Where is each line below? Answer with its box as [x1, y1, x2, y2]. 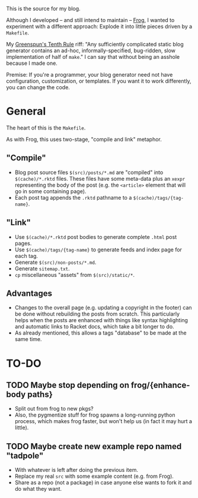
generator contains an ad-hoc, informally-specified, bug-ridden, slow [6, 47, 176, 54]
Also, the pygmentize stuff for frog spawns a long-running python [14, 411, 175, 418]
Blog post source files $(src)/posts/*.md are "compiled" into [14, 169, 164, 176]
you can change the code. [6, 84, 70, 91]
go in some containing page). [14, 187, 87, 195]
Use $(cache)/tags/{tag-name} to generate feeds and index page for [14, 246, 183, 253]
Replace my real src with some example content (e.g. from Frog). [14, 472, 174, 480]
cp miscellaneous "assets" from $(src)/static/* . [14, 271, 135, 278]
